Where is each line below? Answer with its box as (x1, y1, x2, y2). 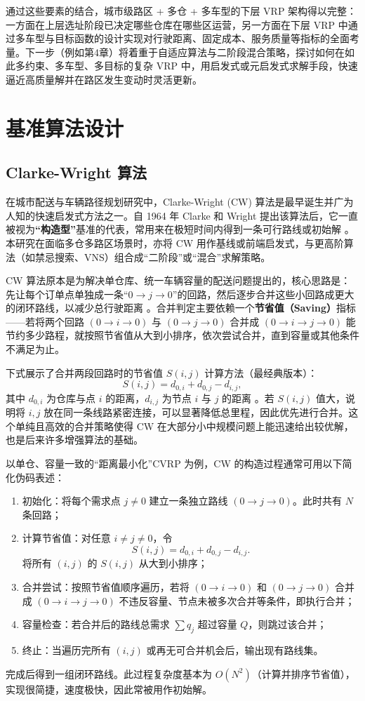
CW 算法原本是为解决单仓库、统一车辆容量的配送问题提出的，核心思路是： (6, 273, 351, 288)
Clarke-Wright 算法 (6, 161, 147, 183)
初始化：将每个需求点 (22, 493, 121, 508)
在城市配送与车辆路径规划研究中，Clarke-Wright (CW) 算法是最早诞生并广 (6, 194, 344, 209)
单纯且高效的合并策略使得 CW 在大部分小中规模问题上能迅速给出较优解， (15, 418, 354, 433)
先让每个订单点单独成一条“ (6, 286, 128, 301)
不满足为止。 (6, 342, 65, 356)
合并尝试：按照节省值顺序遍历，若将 (22, 579, 190, 594)
